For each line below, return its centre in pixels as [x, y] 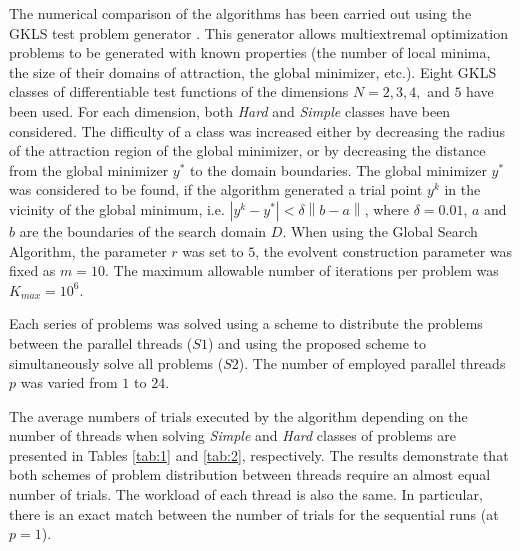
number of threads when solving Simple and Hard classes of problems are [232, 435]
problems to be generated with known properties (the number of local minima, [250, 52]
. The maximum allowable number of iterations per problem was [301, 270]
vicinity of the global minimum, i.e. [117, 208]
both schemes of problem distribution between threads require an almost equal [250, 474]
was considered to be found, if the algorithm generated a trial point [216, 189]
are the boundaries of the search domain [143, 230]
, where [387, 208]
